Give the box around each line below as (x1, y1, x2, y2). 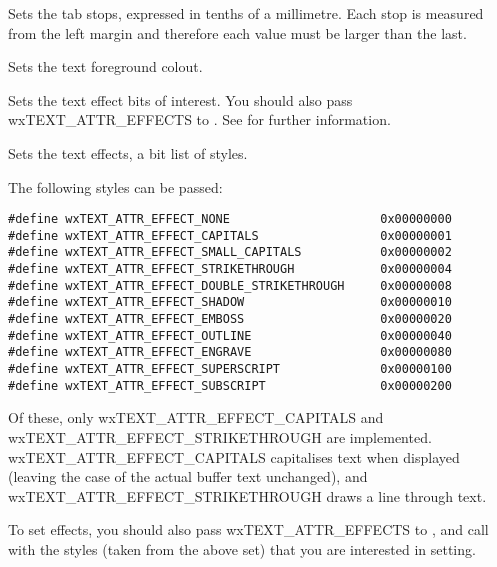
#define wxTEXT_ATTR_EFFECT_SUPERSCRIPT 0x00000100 (8, 362, 452, 377)
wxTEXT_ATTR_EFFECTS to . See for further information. (8, 109, 391, 130)
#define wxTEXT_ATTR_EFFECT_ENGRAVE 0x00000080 (8, 345, 452, 360)
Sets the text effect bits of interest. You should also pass (8, 89, 353, 110)
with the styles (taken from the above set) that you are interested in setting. (8, 538, 476, 559)
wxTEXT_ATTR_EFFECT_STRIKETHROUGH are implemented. (8, 426, 432, 447)
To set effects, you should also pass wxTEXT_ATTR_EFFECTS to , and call (8, 519, 489, 540)
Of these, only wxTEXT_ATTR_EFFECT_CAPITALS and (8, 407, 384, 428)
